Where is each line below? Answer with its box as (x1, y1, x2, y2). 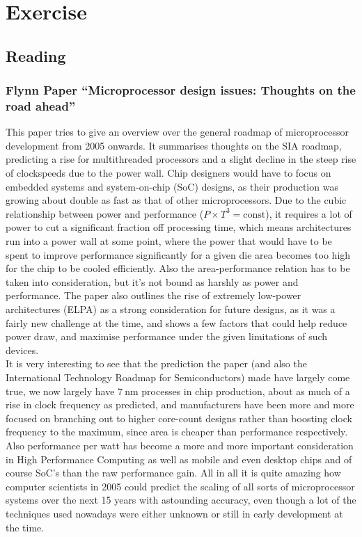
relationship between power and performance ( (6, 206, 204, 221)
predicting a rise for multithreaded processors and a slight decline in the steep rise (6, 152, 356, 166)
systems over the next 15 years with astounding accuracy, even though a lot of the (6, 492, 356, 507)
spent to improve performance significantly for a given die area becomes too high (6, 247, 351, 262)
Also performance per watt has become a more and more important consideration (6, 438, 354, 452)
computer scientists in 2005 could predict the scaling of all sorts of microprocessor (6, 479, 355, 493)
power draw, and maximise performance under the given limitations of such (6, 329, 328, 344)
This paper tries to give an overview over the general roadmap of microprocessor (6, 125, 349, 139)
